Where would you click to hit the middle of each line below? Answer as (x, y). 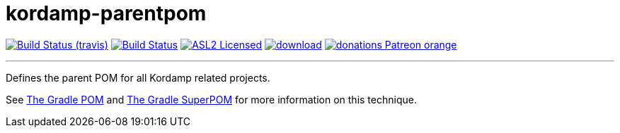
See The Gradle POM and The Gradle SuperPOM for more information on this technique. (211, 99)
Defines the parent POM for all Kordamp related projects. (138, 77)
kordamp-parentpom (106, 13)
